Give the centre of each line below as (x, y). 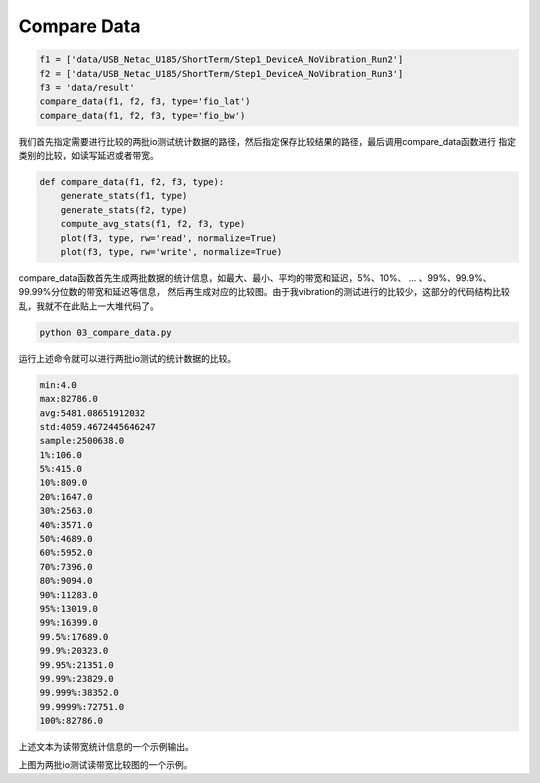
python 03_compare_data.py (105, 332)
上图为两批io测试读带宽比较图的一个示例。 (105, 765)
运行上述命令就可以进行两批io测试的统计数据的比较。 (127, 358)
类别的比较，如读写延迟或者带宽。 (88, 156)
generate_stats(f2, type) (124, 209)
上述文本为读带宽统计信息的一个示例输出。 (106, 747)
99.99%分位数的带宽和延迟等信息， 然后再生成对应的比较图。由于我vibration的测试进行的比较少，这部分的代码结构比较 (264, 292)
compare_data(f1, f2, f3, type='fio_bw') (142, 115)
